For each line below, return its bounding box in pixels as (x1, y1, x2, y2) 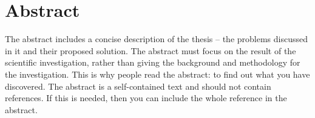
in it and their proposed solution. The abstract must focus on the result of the (5, 44, 296, 57)
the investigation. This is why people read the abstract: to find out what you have (5, 67, 310, 80)
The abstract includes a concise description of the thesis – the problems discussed (5, 33, 308, 45)
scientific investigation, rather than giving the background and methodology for (5, 56, 300, 69)
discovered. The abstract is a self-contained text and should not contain (5, 79, 271, 92)
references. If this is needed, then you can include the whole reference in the (5, 92, 287, 104)
